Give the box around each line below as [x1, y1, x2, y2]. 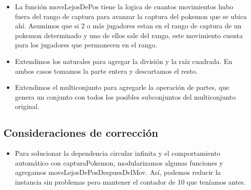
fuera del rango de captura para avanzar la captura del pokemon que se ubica [15, 11, 247, 21]
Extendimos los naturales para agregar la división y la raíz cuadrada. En [15, 56, 232, 66]
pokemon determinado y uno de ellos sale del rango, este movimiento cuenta [15, 30, 243, 40]
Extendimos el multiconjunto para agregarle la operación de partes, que [15, 82, 230, 92]
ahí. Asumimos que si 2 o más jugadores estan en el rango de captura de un [15, 21, 242, 31]
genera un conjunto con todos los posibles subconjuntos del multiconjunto [15, 91, 236, 102]
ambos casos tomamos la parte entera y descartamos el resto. [15, 65, 198, 76]
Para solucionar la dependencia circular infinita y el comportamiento [15, 148, 220, 158]
